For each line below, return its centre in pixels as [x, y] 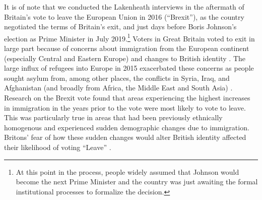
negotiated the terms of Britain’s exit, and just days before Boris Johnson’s [120, 27]
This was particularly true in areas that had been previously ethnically [113, 117]
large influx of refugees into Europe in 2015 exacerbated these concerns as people [129, 68]
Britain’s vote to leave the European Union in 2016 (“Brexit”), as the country [124, 16]
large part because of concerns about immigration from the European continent [127, 48]
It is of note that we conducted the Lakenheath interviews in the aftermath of [124, 7]
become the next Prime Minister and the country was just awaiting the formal [137, 182]
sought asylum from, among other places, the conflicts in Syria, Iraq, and [117, 78]
